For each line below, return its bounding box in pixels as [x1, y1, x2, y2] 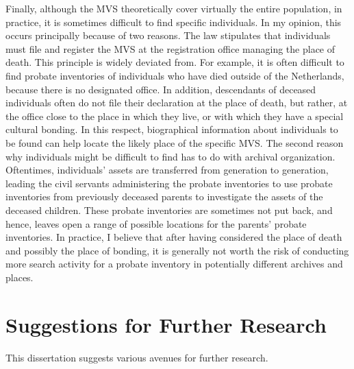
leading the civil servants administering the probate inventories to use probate [5, 176, 333, 190]
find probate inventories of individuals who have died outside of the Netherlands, [5, 68, 344, 82]
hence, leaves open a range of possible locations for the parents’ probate [5, 216, 307, 230]
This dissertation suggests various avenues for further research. [5, 350, 268, 364]
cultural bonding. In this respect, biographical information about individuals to [5, 122, 338, 136]
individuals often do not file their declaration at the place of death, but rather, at [5, 95, 348, 110]
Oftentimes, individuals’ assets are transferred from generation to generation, [5, 163, 329, 177]
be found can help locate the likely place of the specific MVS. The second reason [5, 135, 344, 150]
